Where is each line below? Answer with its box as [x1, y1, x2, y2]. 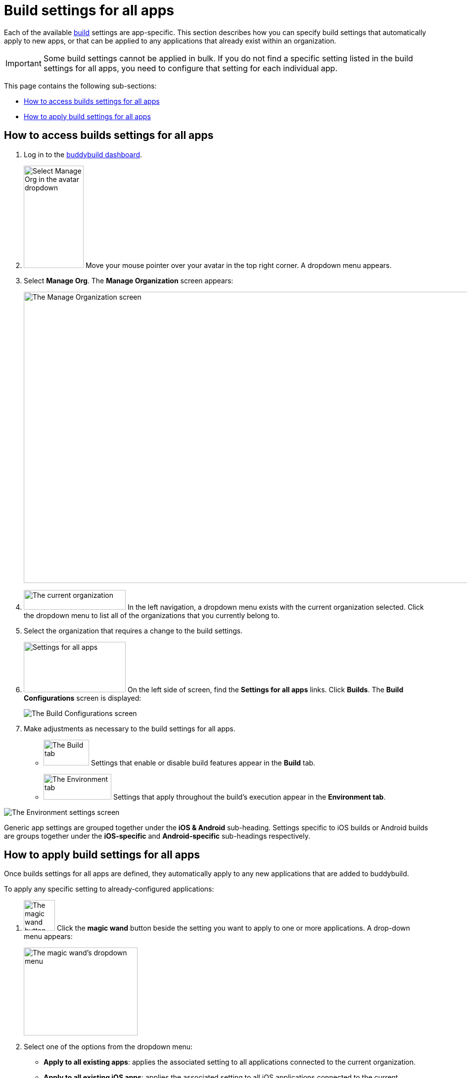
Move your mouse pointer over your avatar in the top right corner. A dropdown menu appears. [85, 261, 392, 269]
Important [5, 58, 42, 68]
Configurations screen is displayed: [24, 693, 141, 702]
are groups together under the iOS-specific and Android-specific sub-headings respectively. [4, 831, 310, 840]
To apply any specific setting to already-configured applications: [4, 885, 214, 894]
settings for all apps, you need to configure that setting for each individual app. [43, 63, 337, 73]
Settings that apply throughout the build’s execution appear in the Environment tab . [113, 792, 386, 801]
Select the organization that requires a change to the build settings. [24, 626, 243, 635]
